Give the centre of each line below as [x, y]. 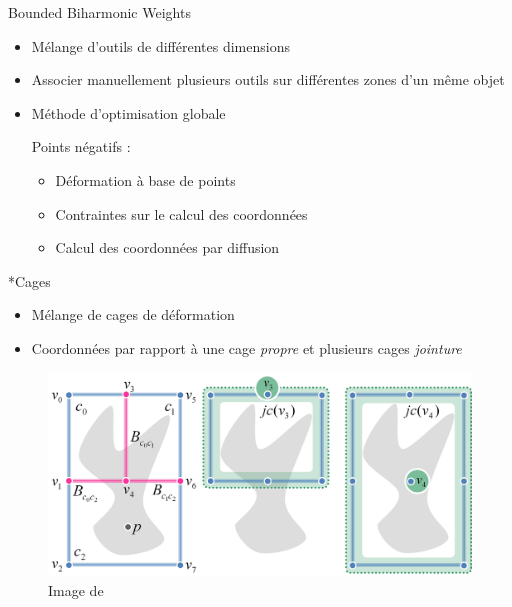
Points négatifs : [81, 146]
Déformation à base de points [145, 179]
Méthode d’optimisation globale [128, 112]
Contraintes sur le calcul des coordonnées [181, 213]
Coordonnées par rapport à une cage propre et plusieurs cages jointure [246, 347]
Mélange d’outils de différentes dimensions [160, 45]
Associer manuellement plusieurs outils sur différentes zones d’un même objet [268, 79]
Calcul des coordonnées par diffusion [167, 247]
